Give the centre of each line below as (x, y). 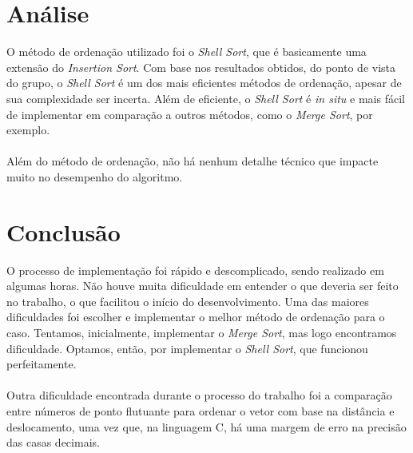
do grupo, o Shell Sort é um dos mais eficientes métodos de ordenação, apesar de (204, 83)
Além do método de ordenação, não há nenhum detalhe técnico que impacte (193, 161)
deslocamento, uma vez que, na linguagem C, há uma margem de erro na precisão (206, 426)
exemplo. (28, 130)
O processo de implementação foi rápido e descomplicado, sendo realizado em (195, 270)
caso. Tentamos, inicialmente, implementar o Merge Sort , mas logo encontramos (202, 332)
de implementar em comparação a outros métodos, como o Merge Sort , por (190, 114)
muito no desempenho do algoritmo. (95, 176)
